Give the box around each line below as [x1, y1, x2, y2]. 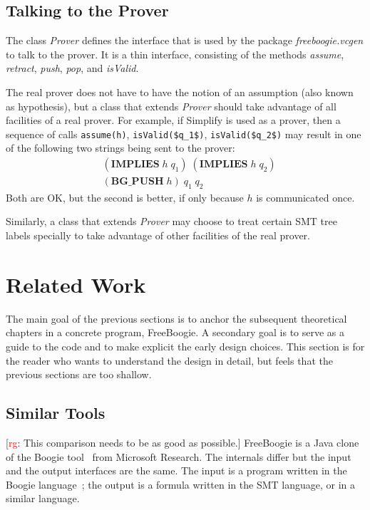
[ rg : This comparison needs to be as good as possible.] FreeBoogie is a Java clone [6, 434, 359, 449]
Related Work [6, 269, 146, 298]
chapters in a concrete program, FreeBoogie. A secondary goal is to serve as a [6, 325, 345, 340]
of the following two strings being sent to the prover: [6, 140, 235, 155]
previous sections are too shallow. [6, 367, 152, 382]
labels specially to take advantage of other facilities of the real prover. [6, 228, 310, 243]
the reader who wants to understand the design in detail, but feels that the [6, 353, 333, 368]
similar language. [6, 491, 80, 506]
